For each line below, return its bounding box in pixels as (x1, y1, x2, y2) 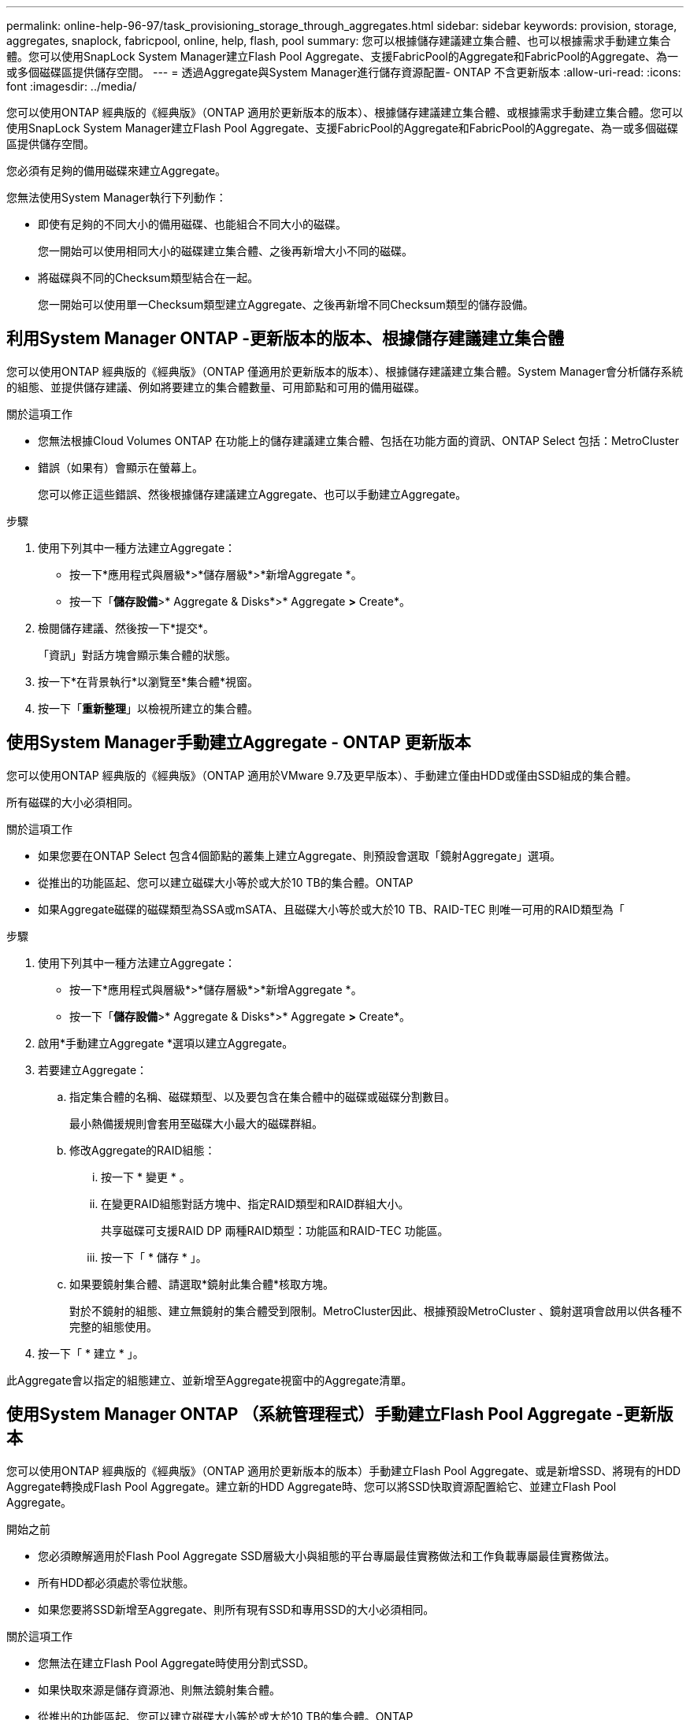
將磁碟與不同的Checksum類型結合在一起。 (38, 271, 259, 284)
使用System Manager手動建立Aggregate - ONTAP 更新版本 (6, 732, 471, 753)
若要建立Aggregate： (38, 1062, 148, 1077)
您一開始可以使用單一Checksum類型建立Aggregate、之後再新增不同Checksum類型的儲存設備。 (38, 298, 534, 311)
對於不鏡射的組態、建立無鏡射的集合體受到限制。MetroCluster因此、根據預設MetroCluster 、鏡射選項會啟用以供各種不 (69, 1303, 682, 1318)
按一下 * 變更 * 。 (101, 1170, 191, 1184)
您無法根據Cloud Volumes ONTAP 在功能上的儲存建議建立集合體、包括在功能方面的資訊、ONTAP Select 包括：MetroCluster (38, 433, 680, 447)
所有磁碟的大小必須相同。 (6, 795, 139, 809)
